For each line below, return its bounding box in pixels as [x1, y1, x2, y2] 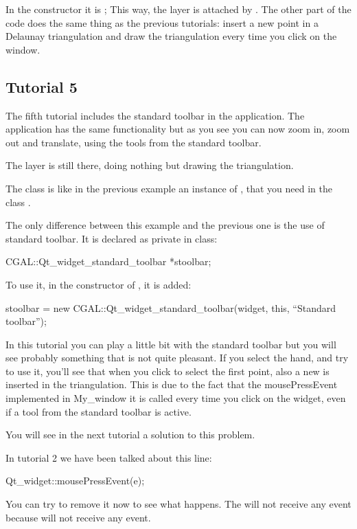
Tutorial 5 [5, 76, 78, 97]
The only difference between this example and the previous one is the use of [5, 218, 325, 232]
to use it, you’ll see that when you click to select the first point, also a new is [5, 363, 330, 378]
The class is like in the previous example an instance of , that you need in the [5, 181, 332, 195]
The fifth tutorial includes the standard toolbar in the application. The [5, 108, 305, 122]
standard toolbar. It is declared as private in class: [5, 231, 218, 245]
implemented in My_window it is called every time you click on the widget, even [5, 391, 346, 405]
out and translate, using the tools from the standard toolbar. [5, 135, 262, 149]
